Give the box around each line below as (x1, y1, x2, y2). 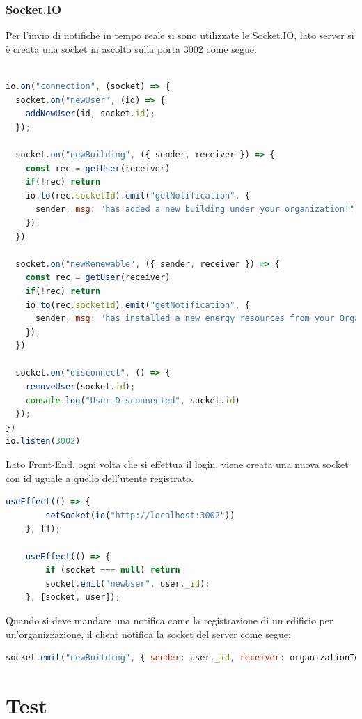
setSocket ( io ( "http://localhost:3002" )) (45, 510, 235, 520)
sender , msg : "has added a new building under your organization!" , (35, 204, 360, 215)
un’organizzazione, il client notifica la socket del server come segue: (6, 626, 291, 641)
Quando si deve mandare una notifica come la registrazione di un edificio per (6, 612, 333, 627)
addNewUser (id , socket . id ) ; (25, 109, 155, 119)
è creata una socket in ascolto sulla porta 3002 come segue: (6, 41, 257, 56)
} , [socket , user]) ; (25, 592, 120, 603)
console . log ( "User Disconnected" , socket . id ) (25, 395, 240, 405)
